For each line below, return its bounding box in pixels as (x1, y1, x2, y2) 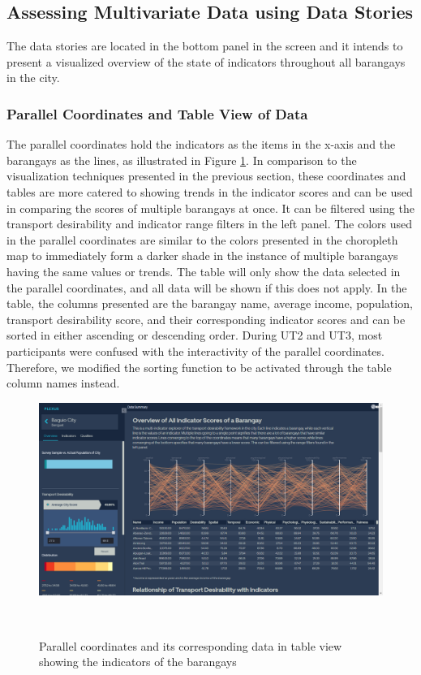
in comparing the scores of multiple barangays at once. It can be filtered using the (6, 199, 415, 216)
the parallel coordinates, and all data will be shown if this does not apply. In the (6, 279, 407, 296)
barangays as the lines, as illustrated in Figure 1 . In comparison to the (6, 151, 357, 168)
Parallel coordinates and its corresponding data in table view (39, 637, 342, 654)
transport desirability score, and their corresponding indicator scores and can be (6, 310, 406, 327)
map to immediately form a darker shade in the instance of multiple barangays (6, 247, 398, 264)
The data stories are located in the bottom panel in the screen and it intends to (6, 37, 403, 54)
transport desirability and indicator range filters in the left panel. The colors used (6, 215, 413, 232)
